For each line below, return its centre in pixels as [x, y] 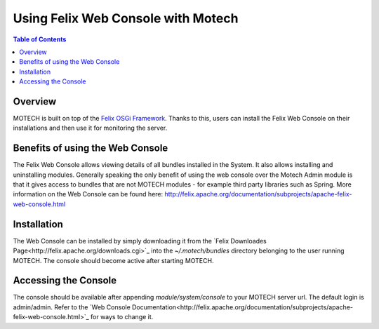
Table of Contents [40, 39]
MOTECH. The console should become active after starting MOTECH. [113, 260]
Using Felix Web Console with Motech [126, 18]
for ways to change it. [122, 317]
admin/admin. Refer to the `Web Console [72, 307]
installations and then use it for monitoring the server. [90, 128]
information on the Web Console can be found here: [88, 194]
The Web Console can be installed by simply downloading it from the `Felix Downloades [140, 241]
